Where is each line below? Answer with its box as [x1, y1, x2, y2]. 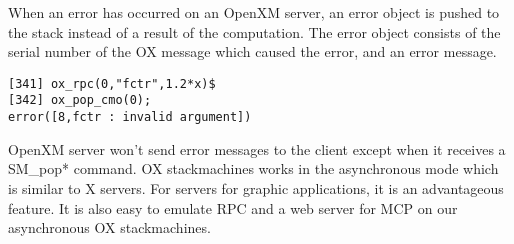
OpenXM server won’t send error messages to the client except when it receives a [8, 138, 506, 159]
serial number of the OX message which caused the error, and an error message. [8, 41, 497, 62]
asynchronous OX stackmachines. [8, 217, 211, 238]
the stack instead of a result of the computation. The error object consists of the [8, 21, 501, 42]
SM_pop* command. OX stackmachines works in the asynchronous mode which [8, 158, 499, 179]
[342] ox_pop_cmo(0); [8, 93, 152, 108]
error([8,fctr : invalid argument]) [8, 110, 252, 125]
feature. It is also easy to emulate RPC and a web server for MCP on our [8, 197, 458, 218]
